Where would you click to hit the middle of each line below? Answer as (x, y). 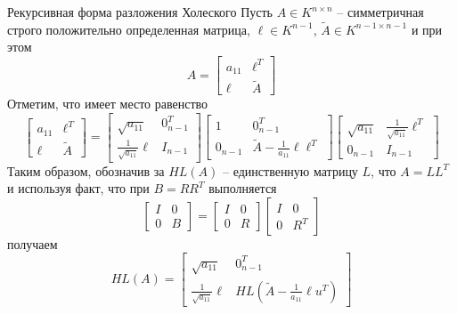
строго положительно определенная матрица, (129, 29)
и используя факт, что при (78, 188)
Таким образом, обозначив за (86, 170)
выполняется (243, 188)
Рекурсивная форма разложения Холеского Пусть (140, 12)
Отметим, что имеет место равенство (108, 104)
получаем (33, 243)
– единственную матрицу (290, 170)
